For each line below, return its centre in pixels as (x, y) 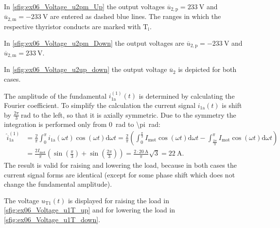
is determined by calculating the (187, 96)
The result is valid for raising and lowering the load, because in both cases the (120, 165)
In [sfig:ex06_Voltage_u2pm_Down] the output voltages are (94, 43)
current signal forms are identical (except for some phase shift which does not (120, 174)
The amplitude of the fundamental (55, 96)
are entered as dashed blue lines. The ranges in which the (136, 16)
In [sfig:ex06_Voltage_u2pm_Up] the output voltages (84, 6)
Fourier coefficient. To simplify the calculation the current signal (100, 105)
